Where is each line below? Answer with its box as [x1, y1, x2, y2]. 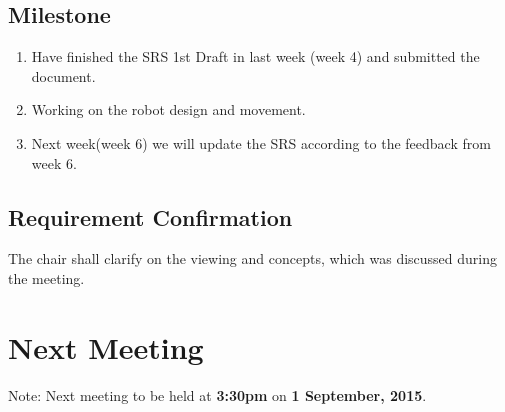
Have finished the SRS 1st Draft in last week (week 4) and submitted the [31, 46, 480, 67]
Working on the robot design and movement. [31, 99, 306, 120]
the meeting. [8, 267, 85, 288]
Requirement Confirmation [8, 201, 293, 232]
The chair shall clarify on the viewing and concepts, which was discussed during [8, 248, 498, 269]
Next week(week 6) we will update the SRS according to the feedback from [31, 132, 491, 153]
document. [31, 65, 96, 86]
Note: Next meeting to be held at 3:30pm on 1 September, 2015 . [8, 384, 427, 405]
